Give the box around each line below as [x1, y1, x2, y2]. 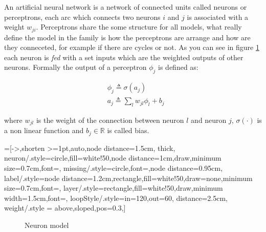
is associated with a [187, 11, 249, 22]
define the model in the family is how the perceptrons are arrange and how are [4, 32, 251, 42]
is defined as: [158, 62, 198, 72]
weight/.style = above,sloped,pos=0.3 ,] [4, 202, 126, 213]
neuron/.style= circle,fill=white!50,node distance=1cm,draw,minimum [4, 152, 221, 163]
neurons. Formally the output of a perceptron [4, 62, 147, 72]
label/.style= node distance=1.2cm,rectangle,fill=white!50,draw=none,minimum [4, 172, 253, 183]
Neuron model [25, 219, 69, 230]
